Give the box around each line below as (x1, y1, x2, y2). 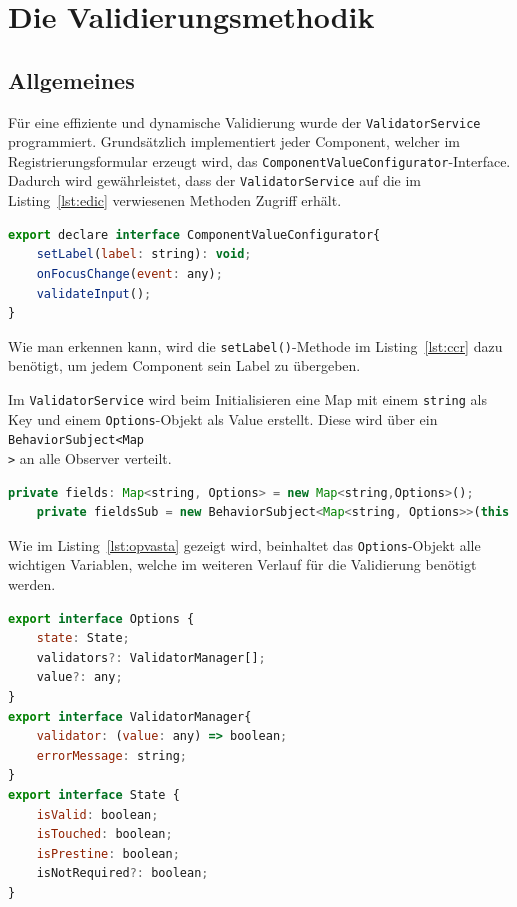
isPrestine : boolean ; (36, 846, 180, 861)
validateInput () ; (36, 286, 152, 301)
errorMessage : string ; (36, 748, 188, 763)
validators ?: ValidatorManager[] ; (36, 650, 266, 665)
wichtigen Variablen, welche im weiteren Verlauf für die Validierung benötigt (8, 554, 477, 575)
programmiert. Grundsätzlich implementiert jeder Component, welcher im (8, 131, 460, 152)
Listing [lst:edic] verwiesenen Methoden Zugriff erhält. (8, 190, 342, 211)
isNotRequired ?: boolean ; (36, 866, 209, 881)
